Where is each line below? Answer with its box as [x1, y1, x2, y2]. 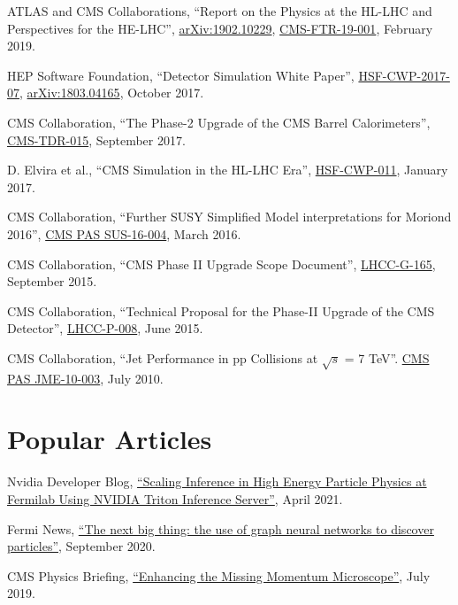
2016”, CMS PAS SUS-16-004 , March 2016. [7, 224, 241, 243]
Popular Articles [7, 421, 212, 457]
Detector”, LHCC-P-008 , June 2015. [7, 319, 203, 337]
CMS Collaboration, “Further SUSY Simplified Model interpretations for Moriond [7, 207, 452, 226]
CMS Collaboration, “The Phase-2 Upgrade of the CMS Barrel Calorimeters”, [7, 112, 431, 131]
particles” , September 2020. [7, 537, 156, 555]
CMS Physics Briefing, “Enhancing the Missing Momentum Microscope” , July [7, 566, 431, 585]
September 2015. [7, 272, 97, 291]
